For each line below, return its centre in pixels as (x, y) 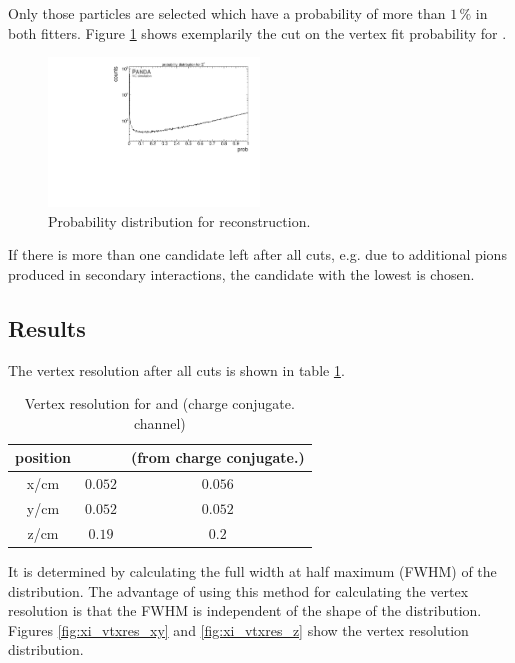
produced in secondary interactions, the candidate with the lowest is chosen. (241, 273)
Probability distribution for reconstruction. (179, 220)
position (43, 457)
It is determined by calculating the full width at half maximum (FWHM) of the (252, 571)
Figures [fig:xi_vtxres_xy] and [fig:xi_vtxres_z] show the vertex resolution (238, 629)
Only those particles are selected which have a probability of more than (227, 13)
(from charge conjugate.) (217, 457)
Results (47, 327)
